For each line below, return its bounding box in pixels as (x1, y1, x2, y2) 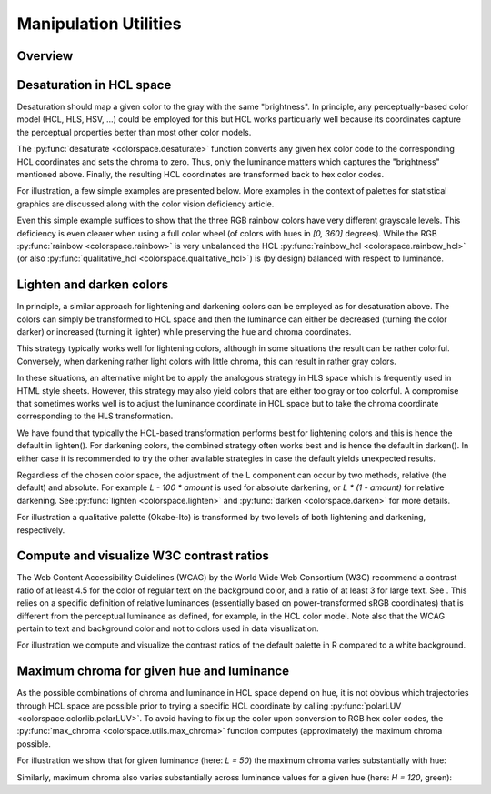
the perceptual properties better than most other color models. (16, 126, 252, 137)
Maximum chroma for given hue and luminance (16, 664, 290, 679)
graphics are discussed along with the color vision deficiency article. (16, 198, 275, 209)
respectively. (16, 524, 65, 536)
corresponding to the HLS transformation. (16, 410, 174, 422)
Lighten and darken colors (16, 277, 169, 293)
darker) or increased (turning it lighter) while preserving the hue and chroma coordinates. (16, 327, 352, 337)
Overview (16, 48, 74, 64)
